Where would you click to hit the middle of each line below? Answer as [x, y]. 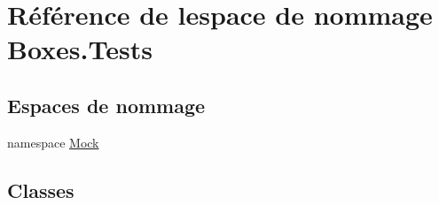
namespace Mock [53, 142]
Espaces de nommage [106, 105]
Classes [41, 190]
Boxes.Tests [80, 49]
